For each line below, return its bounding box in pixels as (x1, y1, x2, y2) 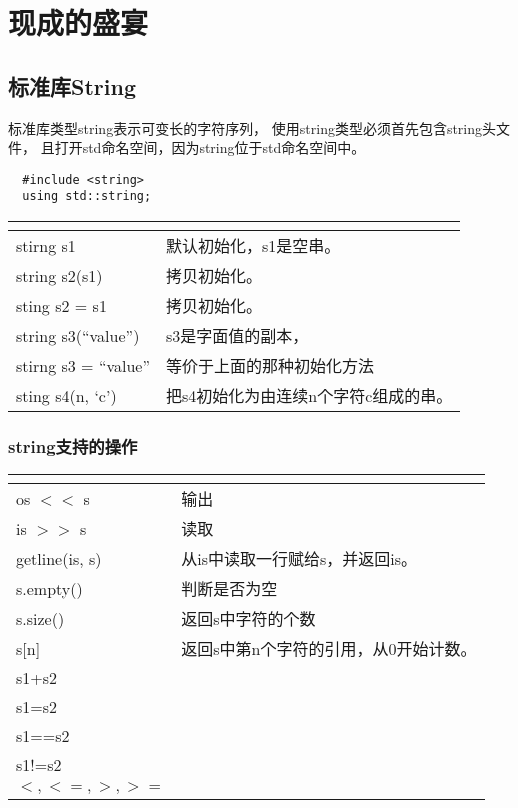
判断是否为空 (181, 577, 278, 601)
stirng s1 (16, 233, 76, 257)
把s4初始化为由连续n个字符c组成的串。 (166, 384, 453, 408)
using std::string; (22, 189, 152, 204)
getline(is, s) (16, 546, 102, 570)
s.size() (16, 606, 65, 630)
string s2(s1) (16, 263, 103, 287)
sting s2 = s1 (16, 293, 107, 317)
